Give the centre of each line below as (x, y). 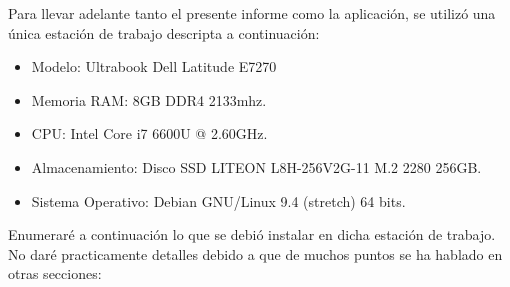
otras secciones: (55, 273)
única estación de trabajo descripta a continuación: (164, 32)
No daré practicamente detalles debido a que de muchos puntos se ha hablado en (255, 253)
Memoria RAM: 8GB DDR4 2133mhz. (149, 99)
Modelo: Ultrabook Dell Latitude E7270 (154, 66)
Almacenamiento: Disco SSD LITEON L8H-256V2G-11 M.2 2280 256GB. (256, 166)
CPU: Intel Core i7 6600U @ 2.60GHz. (149, 133)
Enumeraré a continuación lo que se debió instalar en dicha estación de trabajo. (252, 234)
